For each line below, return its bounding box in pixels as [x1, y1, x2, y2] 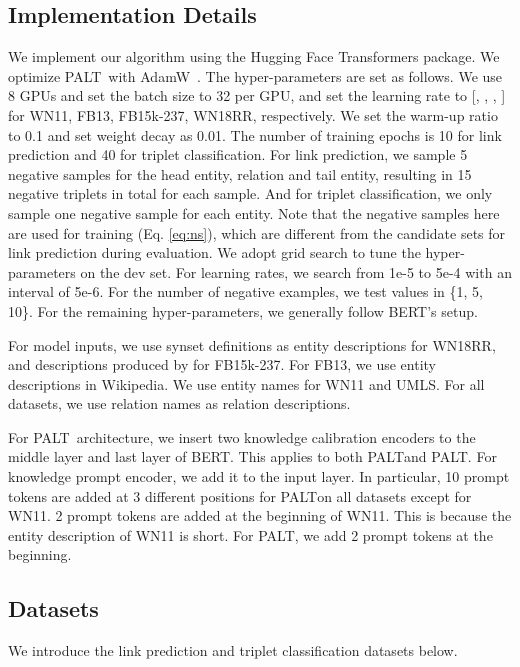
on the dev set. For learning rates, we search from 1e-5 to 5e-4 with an [80, 261, 512, 282]
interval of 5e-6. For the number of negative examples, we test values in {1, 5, [8, 281, 483, 302]
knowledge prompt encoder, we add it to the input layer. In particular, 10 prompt [8, 466, 510, 487]
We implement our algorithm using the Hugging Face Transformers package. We [8, 46, 500, 67]
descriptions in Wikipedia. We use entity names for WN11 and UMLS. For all [8, 373, 485, 394]
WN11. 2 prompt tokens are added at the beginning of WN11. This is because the [8, 505, 512, 526]
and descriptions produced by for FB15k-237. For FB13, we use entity [8, 354, 436, 375]
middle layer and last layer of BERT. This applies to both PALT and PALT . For [8, 446, 497, 467]
